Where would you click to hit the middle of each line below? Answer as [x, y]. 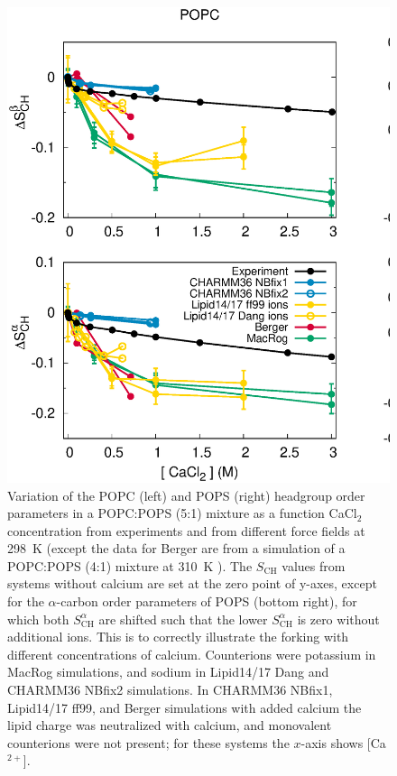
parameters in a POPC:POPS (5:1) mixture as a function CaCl [182, 513]
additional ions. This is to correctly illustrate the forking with [178, 637]
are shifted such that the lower [183, 619]
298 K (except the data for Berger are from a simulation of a [176, 548]
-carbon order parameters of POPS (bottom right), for [207, 601]
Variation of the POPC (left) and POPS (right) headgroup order [186, 495]
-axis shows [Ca [343, 742]
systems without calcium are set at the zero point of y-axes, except [192, 583]
